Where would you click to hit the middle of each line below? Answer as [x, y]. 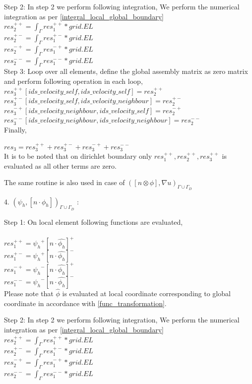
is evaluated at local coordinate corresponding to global [146, 293]
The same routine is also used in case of [64, 182]
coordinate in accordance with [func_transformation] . [85, 303]
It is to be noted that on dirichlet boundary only [78, 156]
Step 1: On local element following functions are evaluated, [94, 222]
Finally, [15, 129]
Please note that [29, 293]
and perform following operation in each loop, [73, 81]
